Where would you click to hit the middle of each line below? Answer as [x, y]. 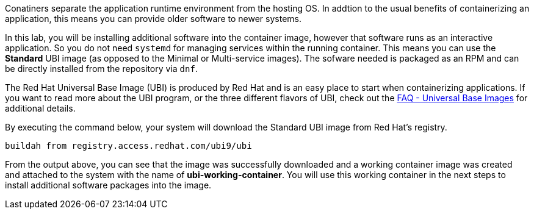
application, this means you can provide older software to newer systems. [153, 19]
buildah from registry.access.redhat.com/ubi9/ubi [128, 146]
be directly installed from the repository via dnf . [101, 69]
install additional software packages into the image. [108, 185]
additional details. [40, 108]
